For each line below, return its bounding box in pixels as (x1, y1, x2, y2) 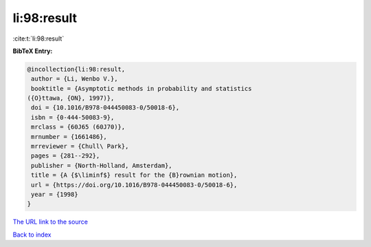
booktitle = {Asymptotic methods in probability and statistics (31, 85, 252, 92)
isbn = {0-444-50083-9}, (31, 114, 115, 121)
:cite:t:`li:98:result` (12, 34, 65, 43)
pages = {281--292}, (31, 152, 100, 160)
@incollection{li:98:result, (27, 65, 126, 73)
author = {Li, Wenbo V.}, (31, 75, 118, 83)
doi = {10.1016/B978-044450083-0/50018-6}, (31, 104, 180, 111)
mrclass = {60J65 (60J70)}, (31, 123, 126, 131)
